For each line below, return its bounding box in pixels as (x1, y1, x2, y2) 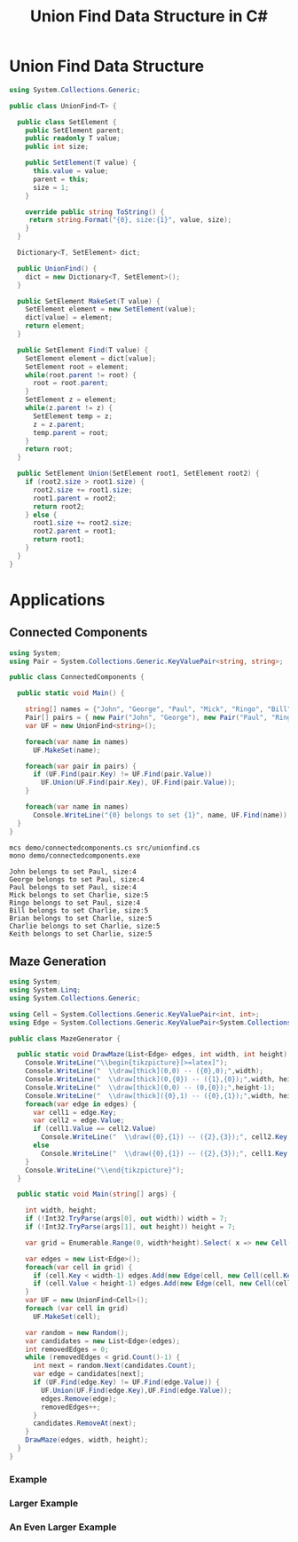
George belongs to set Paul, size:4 (9, 875, 145, 884)
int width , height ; (25, 1206, 98, 1215)
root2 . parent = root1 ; (32, 526, 117, 536)
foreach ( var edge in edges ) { (25, 1099, 137, 1109)
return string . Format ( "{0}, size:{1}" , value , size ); (28, 216, 232, 225)
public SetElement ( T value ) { (25, 158, 137, 168)
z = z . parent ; (32, 420, 86, 429)
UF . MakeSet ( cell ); (32, 1312, 101, 1321)
